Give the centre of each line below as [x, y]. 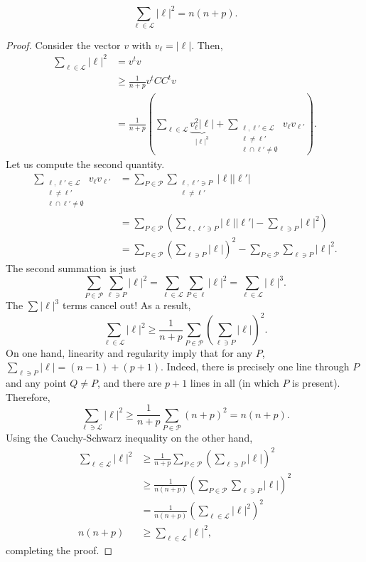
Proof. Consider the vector [63, 45]
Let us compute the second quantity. [85, 163]
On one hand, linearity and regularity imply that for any [129, 352]
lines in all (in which [235, 383]
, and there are [129, 383]
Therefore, [28, 396]
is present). [316, 383]
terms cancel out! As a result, [127, 305]
